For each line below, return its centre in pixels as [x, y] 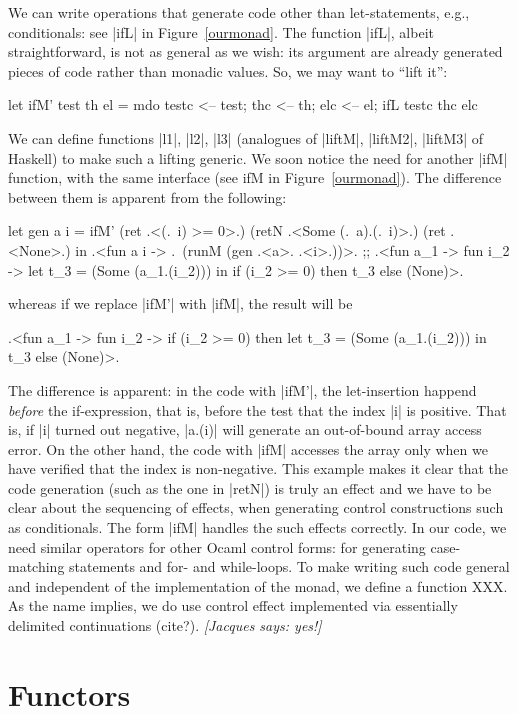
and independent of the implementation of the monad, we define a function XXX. [258, 585]
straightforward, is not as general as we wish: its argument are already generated [255, 51]
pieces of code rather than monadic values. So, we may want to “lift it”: [228, 70]
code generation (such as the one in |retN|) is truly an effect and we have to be [250, 487]
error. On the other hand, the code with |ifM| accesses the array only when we [248, 448]
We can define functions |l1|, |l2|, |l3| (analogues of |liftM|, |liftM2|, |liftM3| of [246, 137]
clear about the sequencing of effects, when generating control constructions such [256, 507]
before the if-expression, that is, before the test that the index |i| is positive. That [257, 409]
